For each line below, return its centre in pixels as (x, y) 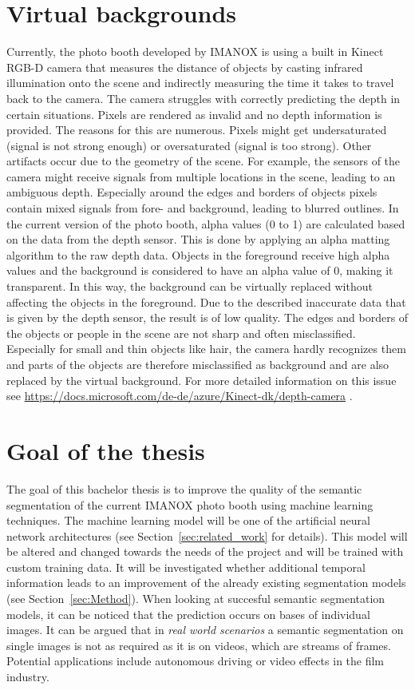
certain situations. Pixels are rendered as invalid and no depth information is (194, 114)
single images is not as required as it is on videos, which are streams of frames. (199, 645)
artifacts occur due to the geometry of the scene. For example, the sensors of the (204, 161)
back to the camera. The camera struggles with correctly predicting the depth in (204, 98)
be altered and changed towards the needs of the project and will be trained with (205, 551)
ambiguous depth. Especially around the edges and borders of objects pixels (192, 192)
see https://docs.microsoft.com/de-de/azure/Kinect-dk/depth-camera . (180, 396)
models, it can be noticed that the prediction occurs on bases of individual (188, 614)
